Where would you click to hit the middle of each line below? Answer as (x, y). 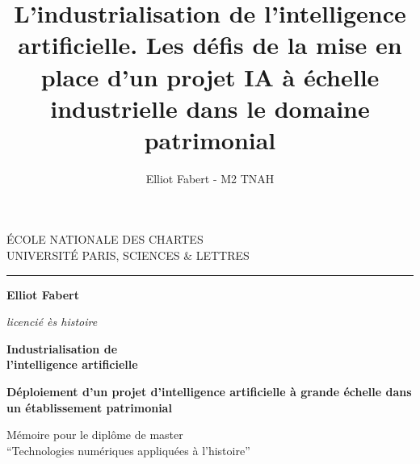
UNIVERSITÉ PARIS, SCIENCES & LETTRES (128, 255)
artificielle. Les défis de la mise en (210, 45)
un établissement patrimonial (89, 407)
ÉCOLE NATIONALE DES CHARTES (105, 239)
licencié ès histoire (52, 322)
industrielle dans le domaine (210, 108)
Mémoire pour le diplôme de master (95, 435)
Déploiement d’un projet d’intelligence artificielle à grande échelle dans (209, 392)
